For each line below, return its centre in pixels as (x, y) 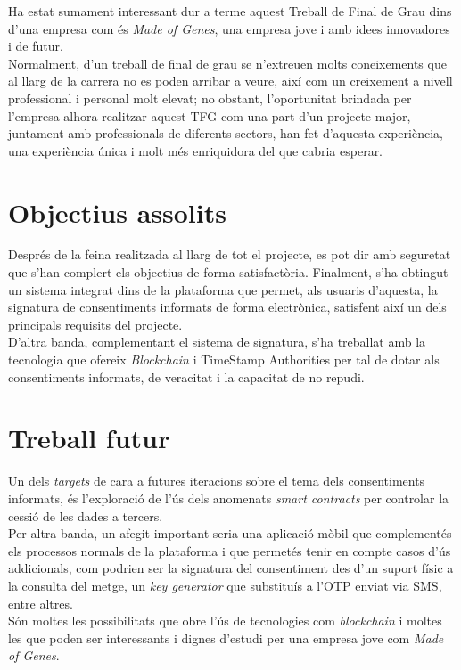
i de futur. (36, 46)
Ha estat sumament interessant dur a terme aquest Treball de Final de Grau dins (230, 11)
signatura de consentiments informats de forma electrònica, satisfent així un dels (227, 307)
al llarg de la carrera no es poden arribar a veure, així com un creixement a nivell (230, 81)
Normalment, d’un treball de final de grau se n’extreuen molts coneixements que (227, 63)
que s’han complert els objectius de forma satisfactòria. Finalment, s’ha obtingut (228, 272)
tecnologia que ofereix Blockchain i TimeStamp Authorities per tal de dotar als (224, 360)
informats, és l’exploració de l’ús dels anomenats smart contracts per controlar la (229, 498)
